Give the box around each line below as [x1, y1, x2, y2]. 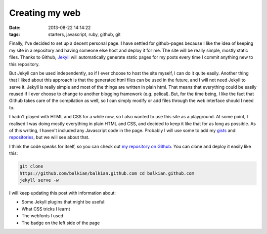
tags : [9, 31, 20, 37]
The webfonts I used [21, 213, 64, 219]
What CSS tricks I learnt [21, 206, 70, 212]
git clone [19, 164, 44, 169]
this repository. [9, 61, 40, 67]
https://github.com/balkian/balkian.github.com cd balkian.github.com [19, 170, 195, 176]
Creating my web [9, 7, 81, 18]
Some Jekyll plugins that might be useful [21, 199, 105, 205]
